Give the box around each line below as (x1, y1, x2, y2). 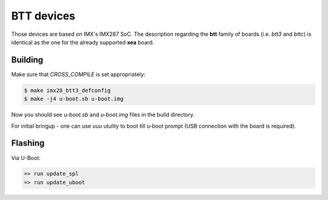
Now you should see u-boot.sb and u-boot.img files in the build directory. (11, 111, 195, 119)
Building (11, 55, 44, 65)
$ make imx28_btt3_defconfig (24, 87, 111, 94)
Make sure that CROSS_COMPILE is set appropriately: (11, 71, 146, 78)
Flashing (11, 138, 45, 148)
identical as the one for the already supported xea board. (11, 38, 154, 46)
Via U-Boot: (11, 154, 41, 161)
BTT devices (11, 9, 75, 22)
